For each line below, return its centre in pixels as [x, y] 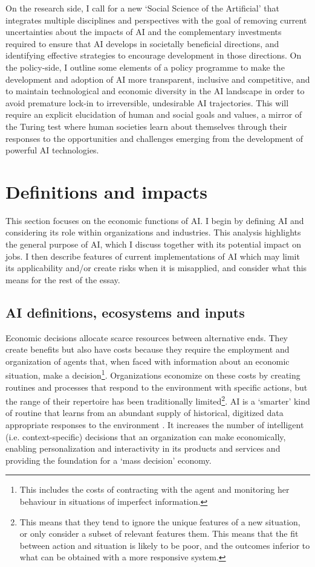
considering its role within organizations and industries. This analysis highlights [153, 232]
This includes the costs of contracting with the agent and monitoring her [154, 489]
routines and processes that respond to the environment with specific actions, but [157, 387]
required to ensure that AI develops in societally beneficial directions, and [142, 43]
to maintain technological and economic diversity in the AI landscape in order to [155, 91]
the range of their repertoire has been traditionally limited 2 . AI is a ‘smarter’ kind [158, 400]
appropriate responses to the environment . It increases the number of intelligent [155, 425]
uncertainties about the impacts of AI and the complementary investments [144, 32]
